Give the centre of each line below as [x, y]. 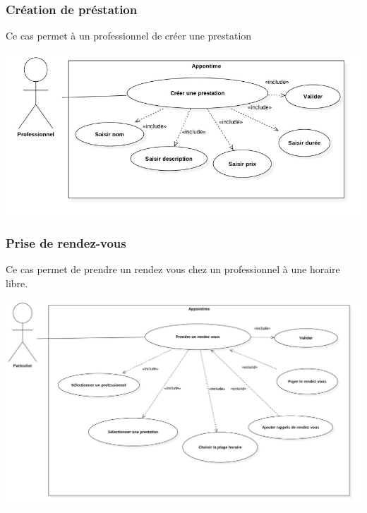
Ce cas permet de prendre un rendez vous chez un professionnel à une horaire [173, 269]
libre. [17, 283]
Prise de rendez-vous [66, 242]
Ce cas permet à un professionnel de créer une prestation [129, 36]
